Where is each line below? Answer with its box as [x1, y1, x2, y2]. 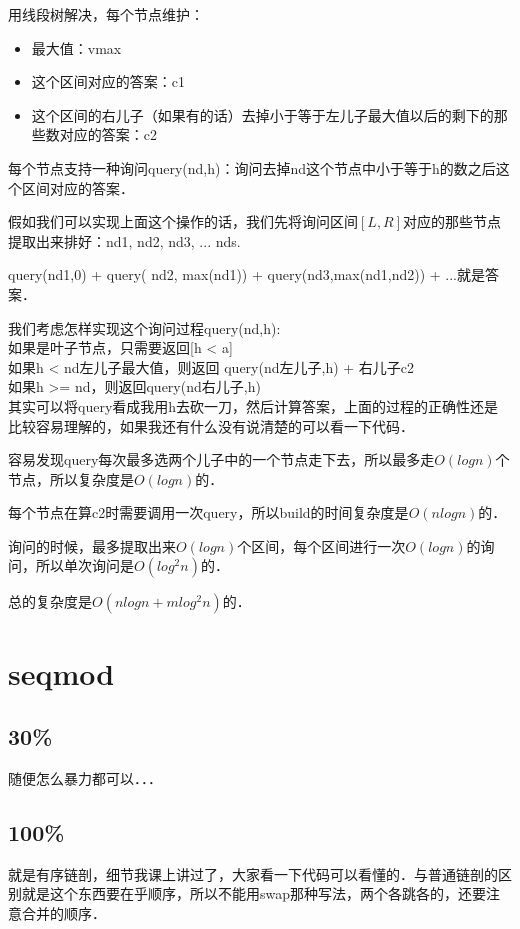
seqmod [8, 652, 115, 693]
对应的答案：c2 [59, 124, 158, 145]
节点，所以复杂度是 [8, 468, 134, 489]
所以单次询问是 [35, 555, 134, 576]
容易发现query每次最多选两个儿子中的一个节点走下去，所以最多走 [8, 449, 435, 470]
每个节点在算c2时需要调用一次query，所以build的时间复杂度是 [8, 502, 409, 523]
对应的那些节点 [403, 211, 502, 232]
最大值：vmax [31, 37, 122, 58]
